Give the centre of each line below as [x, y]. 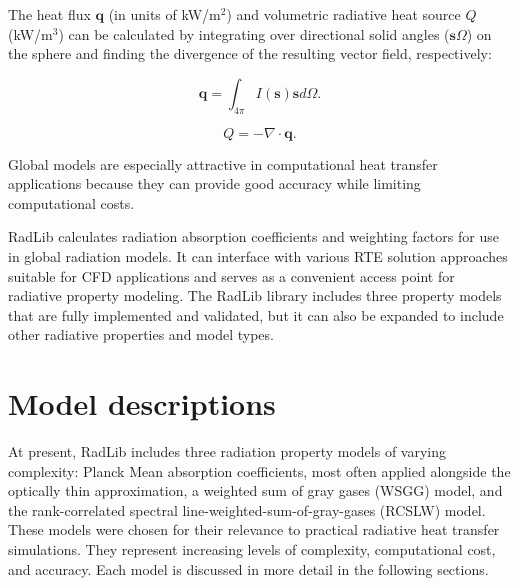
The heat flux [49, 14]
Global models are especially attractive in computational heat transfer [223, 163]
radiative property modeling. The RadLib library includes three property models [255, 295]
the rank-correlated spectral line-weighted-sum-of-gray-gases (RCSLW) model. [247, 509]
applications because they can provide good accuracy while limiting [214, 183]
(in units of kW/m [164, 14]
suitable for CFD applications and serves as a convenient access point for [231, 275]
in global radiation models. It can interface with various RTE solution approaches [258, 255]
